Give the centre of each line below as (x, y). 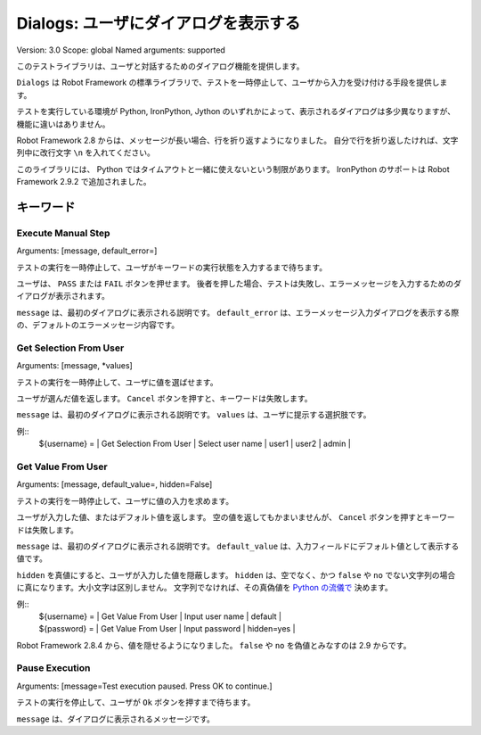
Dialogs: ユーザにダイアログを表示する (159, 23)
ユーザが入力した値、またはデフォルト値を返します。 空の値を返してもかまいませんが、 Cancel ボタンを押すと (220, 517)
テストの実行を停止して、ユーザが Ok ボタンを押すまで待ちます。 (136, 702)
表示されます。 (82, 296)
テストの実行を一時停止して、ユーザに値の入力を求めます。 (125, 500)
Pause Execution (53, 668)
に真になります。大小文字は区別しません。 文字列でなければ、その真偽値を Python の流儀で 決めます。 (205, 588)
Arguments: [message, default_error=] (87, 251)
